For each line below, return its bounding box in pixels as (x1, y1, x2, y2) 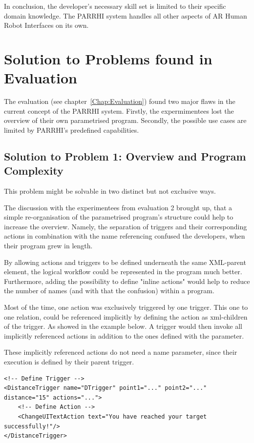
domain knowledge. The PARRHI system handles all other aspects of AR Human (4, 10, 247, 20)
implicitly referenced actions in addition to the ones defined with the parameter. (4, 330, 244, 341)
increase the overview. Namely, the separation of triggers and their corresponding (4, 221, 247, 231)
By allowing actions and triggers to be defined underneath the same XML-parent (4, 257, 246, 267)
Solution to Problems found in (4, 48, 212, 68)
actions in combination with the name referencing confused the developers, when (4, 231, 245, 241)
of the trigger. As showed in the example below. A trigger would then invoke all (4, 321, 242, 331)
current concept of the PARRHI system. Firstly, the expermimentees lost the (4, 105, 234, 116)
